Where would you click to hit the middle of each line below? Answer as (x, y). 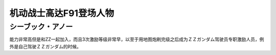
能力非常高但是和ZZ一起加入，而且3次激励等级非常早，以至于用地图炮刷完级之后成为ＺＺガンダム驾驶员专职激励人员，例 (137, 39)
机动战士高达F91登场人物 (62, 13)
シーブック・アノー (41, 27)
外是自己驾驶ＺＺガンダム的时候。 (45, 46)
